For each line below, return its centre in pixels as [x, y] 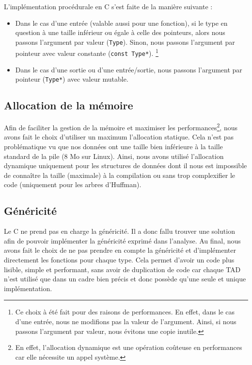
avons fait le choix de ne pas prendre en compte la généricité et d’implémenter [120, 250]
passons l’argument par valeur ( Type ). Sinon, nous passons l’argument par [125, 42]
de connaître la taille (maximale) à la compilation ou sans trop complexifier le [120, 175]
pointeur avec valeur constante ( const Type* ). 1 [87, 52]
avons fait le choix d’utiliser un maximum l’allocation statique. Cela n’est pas [119, 137]
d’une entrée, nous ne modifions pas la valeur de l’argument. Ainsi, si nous [126, 321]
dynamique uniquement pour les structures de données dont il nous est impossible [126, 165]
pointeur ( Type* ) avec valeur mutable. [72, 79]
